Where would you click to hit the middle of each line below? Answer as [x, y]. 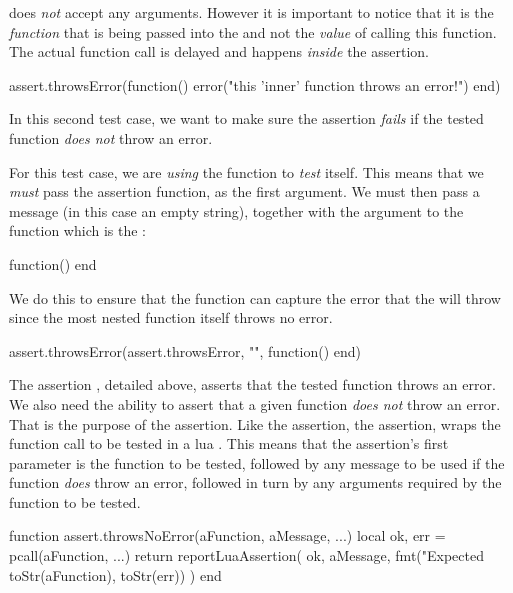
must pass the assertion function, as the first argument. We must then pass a [244, 191]
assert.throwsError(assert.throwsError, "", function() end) [185, 350]
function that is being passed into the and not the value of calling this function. [253, 31]
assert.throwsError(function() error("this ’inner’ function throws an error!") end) [255, 84]
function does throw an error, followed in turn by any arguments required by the [255, 482]
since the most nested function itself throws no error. [171, 317]
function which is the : [77, 230]
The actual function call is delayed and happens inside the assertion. [219, 51]
